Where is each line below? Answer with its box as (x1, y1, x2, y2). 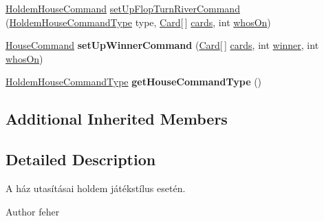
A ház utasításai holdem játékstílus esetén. (6, 180, 186, 195)
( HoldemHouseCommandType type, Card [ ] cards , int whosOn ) (6, 14, 271, 29)
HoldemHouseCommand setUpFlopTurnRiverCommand (6, 1, 240, 15)
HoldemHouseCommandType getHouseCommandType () (6, 74, 262, 89)
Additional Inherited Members (6, 108, 228, 129)
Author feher (6, 204, 60, 218)
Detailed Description (6, 149, 156, 170)
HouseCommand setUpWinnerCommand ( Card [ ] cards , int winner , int (6, 38, 319, 52)
